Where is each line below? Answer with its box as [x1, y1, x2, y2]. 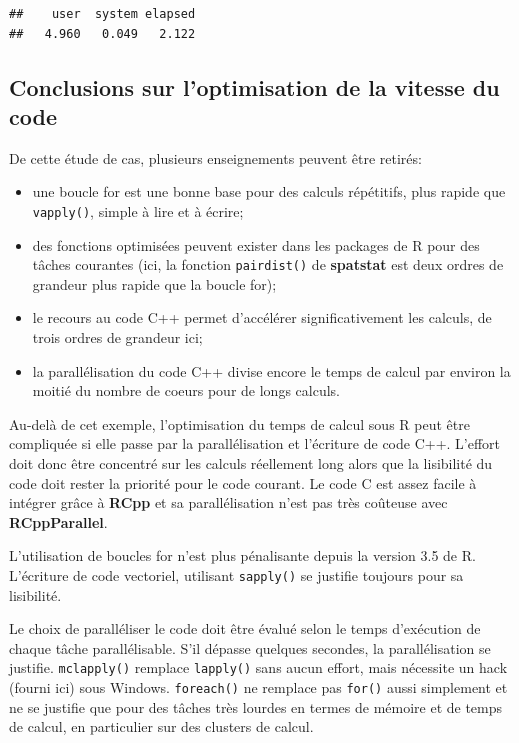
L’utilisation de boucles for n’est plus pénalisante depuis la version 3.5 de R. [9, 545, 476, 566]
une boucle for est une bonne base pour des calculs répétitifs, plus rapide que [32, 181, 506, 202]
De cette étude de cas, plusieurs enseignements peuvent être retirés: [9, 147, 422, 168]
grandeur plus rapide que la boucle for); [32, 273, 277, 294]
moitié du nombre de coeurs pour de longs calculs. [32, 380, 340, 401]
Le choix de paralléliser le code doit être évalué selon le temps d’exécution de [9, 618, 481, 639]
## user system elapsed [9, 7, 196, 21]
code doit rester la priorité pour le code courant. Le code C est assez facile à [9, 472, 477, 493]
